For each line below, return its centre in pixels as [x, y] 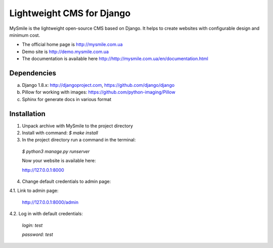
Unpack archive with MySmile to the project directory [78, 126]
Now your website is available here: [59, 161]
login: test [32, 225]
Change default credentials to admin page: [66, 181]
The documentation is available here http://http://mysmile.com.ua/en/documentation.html [115, 59]
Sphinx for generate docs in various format [67, 99]
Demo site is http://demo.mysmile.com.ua [65, 52]
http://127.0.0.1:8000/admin [50, 202]
